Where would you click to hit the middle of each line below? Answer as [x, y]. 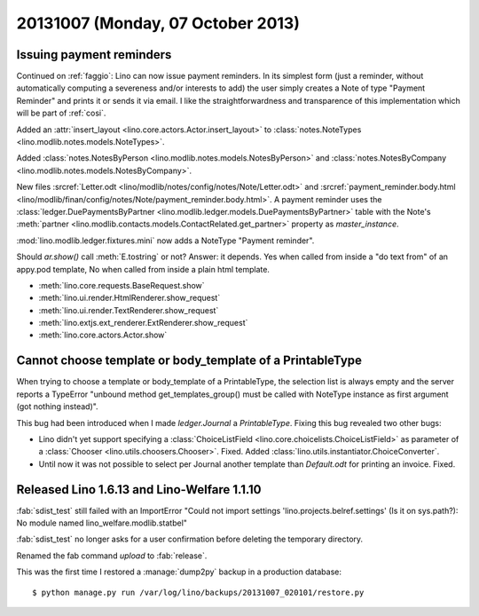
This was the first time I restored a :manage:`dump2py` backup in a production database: [179, 572]
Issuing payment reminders [94, 55]
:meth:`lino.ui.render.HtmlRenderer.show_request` [130, 298]
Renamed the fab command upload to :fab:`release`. [112, 556]
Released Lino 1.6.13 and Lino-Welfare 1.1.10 [139, 490]
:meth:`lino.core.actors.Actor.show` [103, 335]
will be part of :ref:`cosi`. [61, 113]
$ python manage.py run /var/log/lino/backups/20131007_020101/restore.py [198, 592]
